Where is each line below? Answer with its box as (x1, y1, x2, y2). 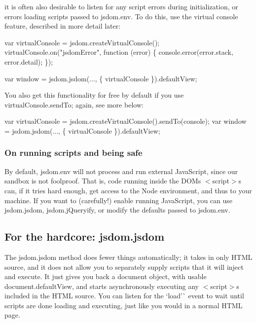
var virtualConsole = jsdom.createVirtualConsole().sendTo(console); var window (4, 116, 247, 126)
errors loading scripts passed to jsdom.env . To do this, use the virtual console (4, 11, 238, 21)
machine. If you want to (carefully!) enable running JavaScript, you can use (4, 195, 233, 205)
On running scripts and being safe (4, 146, 143, 159)
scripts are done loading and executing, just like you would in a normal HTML (4, 300, 243, 310)
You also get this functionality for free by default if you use (4, 90, 184, 100)
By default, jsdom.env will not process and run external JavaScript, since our (4, 166, 238, 176)
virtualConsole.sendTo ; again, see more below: (4, 99, 144, 109)
